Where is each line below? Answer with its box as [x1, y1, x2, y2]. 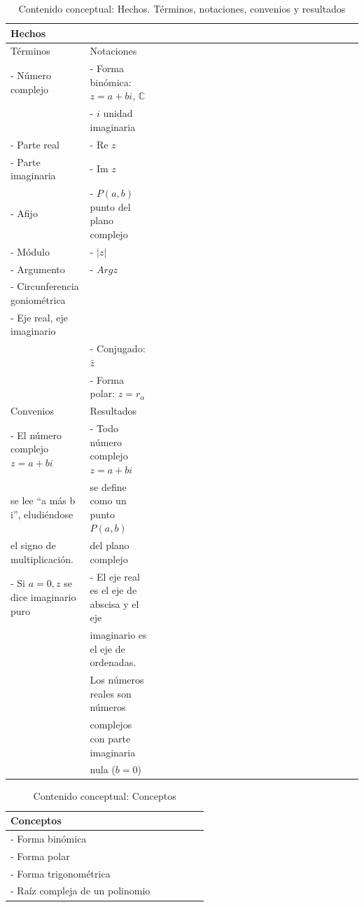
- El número [10, 427, 62, 442]
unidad [103, 106, 133, 120]
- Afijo [10, 206, 38, 221]
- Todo [90, 420, 119, 435]
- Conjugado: [90, 341, 146, 356]
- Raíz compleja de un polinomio [10, 883, 150, 898]
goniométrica [10, 292, 66, 307]
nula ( [90, 762, 115, 777]
